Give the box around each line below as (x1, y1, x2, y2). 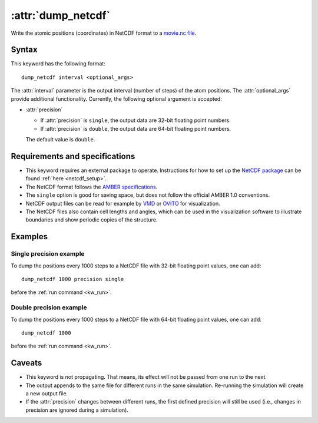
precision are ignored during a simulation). (25, 407, 129, 414)
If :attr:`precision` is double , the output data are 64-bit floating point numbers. (40, 125, 231, 132)
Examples (11, 232, 48, 242)
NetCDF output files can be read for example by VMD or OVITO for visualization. (25, 200, 220, 207)
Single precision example (11, 250, 85, 258)
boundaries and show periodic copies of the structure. (25, 216, 158, 223)
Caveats (11, 358, 42, 368)
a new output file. (25, 389, 68, 397)
